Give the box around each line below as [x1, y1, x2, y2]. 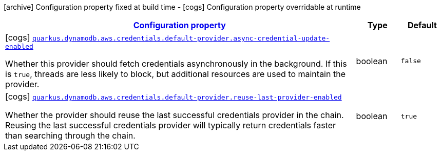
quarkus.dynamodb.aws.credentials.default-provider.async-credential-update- [32, 34, 330, 42]
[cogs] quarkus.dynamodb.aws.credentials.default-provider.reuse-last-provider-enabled [5, 91, 342, 102]
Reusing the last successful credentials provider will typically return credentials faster [5, 120, 336, 130]
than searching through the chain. [5, 130, 136, 141]
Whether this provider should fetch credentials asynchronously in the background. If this [5, 59, 347, 69]
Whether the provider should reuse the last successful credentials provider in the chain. [5, 110, 344, 120]
